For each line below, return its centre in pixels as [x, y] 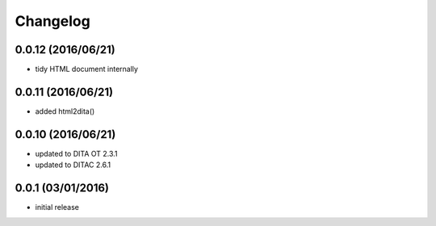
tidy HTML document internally [87, 69]
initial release [57, 207]
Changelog [52, 21]
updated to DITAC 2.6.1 [73, 165]
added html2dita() [65, 111]
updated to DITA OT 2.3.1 [76, 153]
